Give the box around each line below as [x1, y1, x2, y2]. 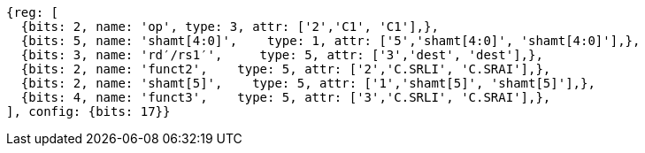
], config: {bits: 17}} [6, 104, 171, 119]
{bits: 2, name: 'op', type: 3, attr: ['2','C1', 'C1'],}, [20, 19, 439, 34]
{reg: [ [6, 5, 59, 19]
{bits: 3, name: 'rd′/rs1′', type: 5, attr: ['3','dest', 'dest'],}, [20, 48, 543, 62]
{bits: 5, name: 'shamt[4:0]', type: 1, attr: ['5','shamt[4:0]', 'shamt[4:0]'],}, [20, 34, 641, 48]
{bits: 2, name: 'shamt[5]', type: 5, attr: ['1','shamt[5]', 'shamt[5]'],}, [20, 76, 595, 90]
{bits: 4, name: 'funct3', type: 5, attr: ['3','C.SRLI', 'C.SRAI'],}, [20, 90, 551, 104]
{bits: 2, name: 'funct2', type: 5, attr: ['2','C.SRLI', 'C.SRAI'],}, [20, 62, 551, 76]
